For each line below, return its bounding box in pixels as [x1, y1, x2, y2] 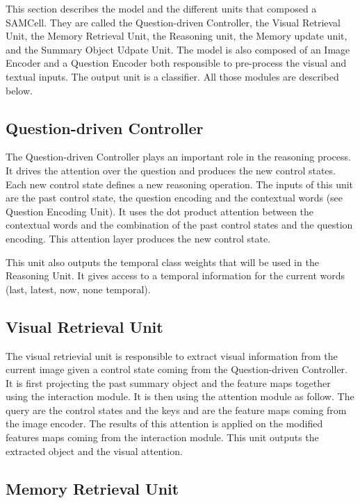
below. [6, 83, 33, 97]
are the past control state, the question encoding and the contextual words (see [6, 190, 343, 205]
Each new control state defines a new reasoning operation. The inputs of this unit [6, 176, 354, 191]
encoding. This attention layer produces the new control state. [6, 231, 271, 245]
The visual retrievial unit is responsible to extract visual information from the [6, 348, 338, 363]
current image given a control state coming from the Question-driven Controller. [6, 362, 347, 377]
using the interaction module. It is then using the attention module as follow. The [6, 389, 354, 404]
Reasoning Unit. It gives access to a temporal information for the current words [6, 268, 345, 283]
